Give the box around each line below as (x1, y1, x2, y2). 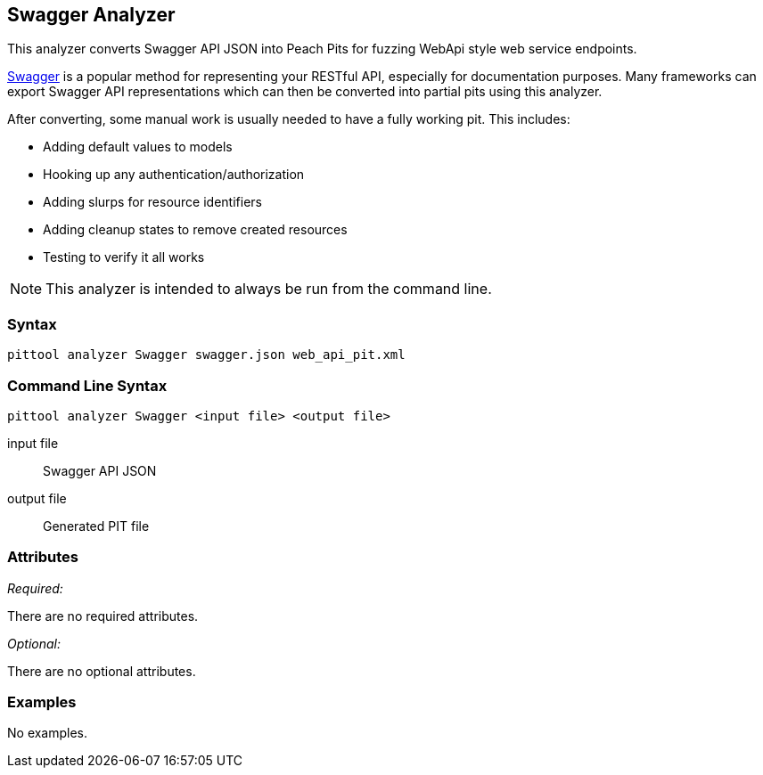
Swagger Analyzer (7, 4, 176, 26)
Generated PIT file (43, 518, 150, 534)
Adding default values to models (43, 139, 233, 155)
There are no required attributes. (7, 608, 199, 624)
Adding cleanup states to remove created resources (43, 222, 348, 238)
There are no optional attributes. (7, 663, 196, 679)
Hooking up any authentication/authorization (43, 167, 305, 183)
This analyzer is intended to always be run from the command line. (45, 280, 492, 298)
